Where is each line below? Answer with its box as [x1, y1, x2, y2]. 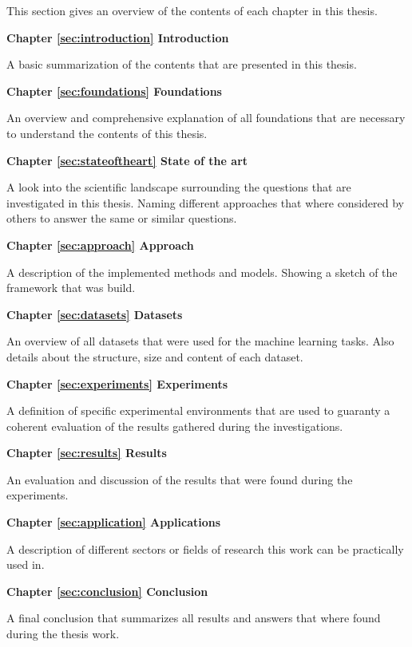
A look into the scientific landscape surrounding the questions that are [6, 179, 351, 195]
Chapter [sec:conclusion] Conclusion [6, 582, 208, 599]
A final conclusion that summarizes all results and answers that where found [6, 610, 381, 626]
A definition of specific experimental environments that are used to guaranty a [6, 402, 390, 419]
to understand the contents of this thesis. [6, 124, 208, 141]
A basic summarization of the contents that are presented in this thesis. [6, 56, 357, 73]
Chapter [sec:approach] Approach [6, 236, 194, 253]
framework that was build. [6, 279, 136, 296]
